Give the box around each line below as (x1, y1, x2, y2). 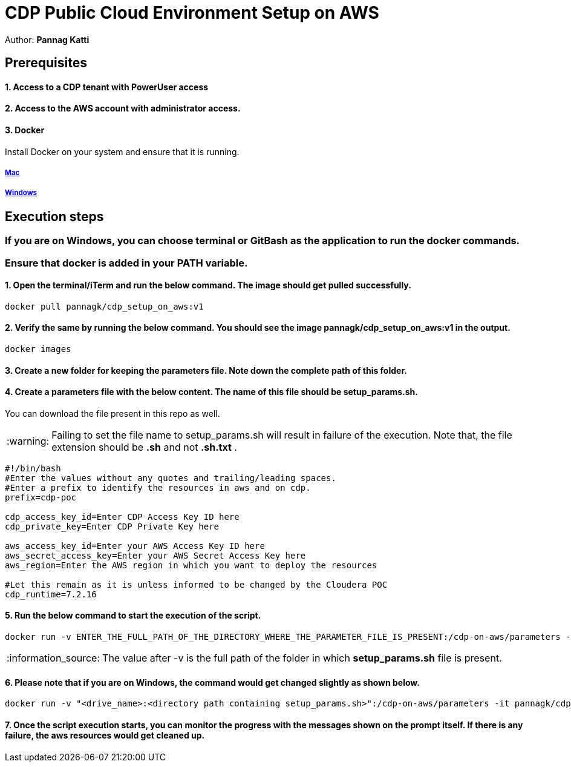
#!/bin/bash (5, 463, 61, 473)
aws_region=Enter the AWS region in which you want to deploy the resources (5, 560, 377, 570)
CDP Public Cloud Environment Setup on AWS (5, 2, 379, 23)
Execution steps (5, 208, 104, 224)
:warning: (7, 434, 50, 447)
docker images (5, 344, 71, 354)
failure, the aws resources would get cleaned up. (5, 729, 205, 740)
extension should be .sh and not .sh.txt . (51, 440, 237, 453)
